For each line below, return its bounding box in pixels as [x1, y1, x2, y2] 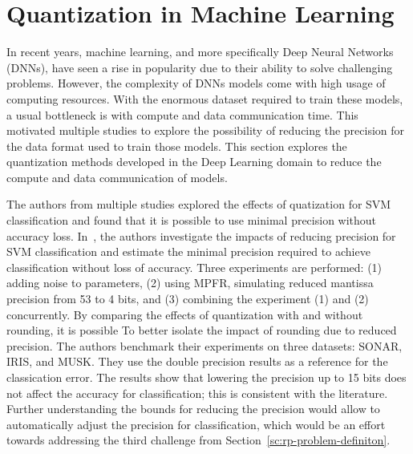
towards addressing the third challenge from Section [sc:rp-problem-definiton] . [6, 432, 391, 448]
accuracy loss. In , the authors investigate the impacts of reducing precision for [6, 227, 396, 244]
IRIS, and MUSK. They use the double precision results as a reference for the [6, 353, 388, 370]
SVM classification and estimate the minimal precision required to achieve [6, 243, 370, 260]
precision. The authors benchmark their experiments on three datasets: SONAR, [6, 337, 403, 354]
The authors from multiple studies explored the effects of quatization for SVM [6, 196, 391, 213]
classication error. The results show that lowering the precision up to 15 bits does [6, 369, 407, 385]
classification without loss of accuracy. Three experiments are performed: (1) [6, 258, 383, 275]
